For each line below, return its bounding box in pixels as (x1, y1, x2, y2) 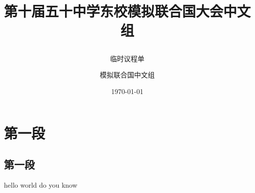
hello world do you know (4, 179, 77, 190)
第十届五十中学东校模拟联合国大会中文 (4, 1, 251, 21)
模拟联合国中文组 (100, 70, 155, 80)
